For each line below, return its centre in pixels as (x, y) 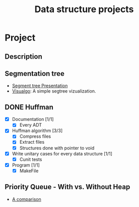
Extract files (32, 142)
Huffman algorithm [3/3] (37, 131)
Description (23, 56)
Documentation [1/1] (33, 119)
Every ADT (31, 125)
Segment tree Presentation (40, 86)
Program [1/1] (26, 165)
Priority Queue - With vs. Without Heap (67, 187)
